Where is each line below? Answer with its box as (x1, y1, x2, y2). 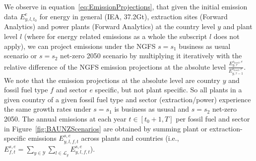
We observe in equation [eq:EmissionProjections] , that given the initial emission (4, 1, 248, 11)
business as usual (179, 40, 231, 51)
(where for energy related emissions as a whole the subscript (24, 31, 207, 41)
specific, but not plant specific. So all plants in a (95, 84, 242, 95)
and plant (223, 21, 253, 32)
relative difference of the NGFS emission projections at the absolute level (4, 61, 226, 72)
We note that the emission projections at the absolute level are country (4, 75, 220, 85)
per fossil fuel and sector (176, 113, 250, 123)
